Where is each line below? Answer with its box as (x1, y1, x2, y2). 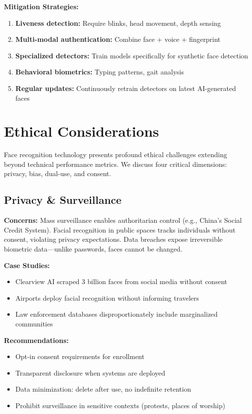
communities (15, 319, 53, 329)
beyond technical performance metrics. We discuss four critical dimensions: (4, 159, 227, 169)
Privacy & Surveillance (4, 192, 122, 207)
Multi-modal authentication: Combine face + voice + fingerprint (15, 34, 220, 44)
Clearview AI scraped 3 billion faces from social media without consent (15, 276, 227, 287)
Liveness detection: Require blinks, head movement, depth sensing (15, 18, 221, 28)
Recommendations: (4, 335, 69, 345)
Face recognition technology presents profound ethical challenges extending (4, 149, 227, 160)
